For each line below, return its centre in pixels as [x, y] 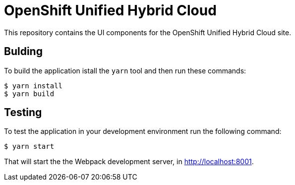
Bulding [23, 52]
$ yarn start [29, 147]
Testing [23, 113]
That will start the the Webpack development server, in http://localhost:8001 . [129, 162]
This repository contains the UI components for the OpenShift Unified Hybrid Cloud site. [148, 32]
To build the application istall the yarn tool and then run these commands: [125, 70]
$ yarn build [29, 93]
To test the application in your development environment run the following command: [143, 131]
